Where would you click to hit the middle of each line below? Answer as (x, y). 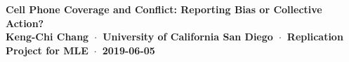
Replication (315, 37)
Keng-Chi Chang (47, 37)
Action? (25, 23)
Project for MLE (47, 50)
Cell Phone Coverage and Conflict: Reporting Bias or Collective (164, 9)
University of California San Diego (188, 37)
